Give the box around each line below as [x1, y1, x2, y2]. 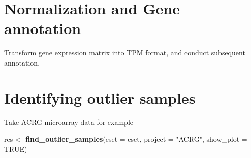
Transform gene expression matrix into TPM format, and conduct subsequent [4, 47, 245, 58]
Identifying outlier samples [4, 87, 196, 108]
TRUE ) [4, 143, 27, 154]
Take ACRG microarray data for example [4, 116, 133, 127]
